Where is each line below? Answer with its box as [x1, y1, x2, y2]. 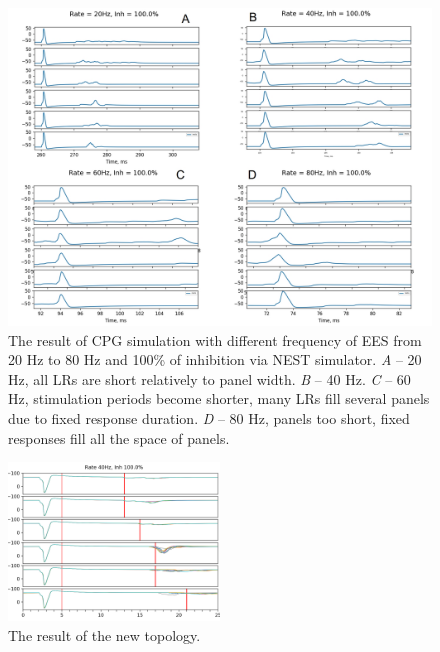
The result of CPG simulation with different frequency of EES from [8, 329, 422, 350]
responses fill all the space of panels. [8, 427, 230, 448]
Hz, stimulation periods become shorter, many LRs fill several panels [8, 388, 430, 409]
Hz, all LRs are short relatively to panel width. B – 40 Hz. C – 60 [8, 368, 411, 389]
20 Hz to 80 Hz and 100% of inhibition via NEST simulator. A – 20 [8, 349, 422, 370]
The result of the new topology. [8, 624, 201, 645]
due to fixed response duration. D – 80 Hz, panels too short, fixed [8, 407, 410, 428]
